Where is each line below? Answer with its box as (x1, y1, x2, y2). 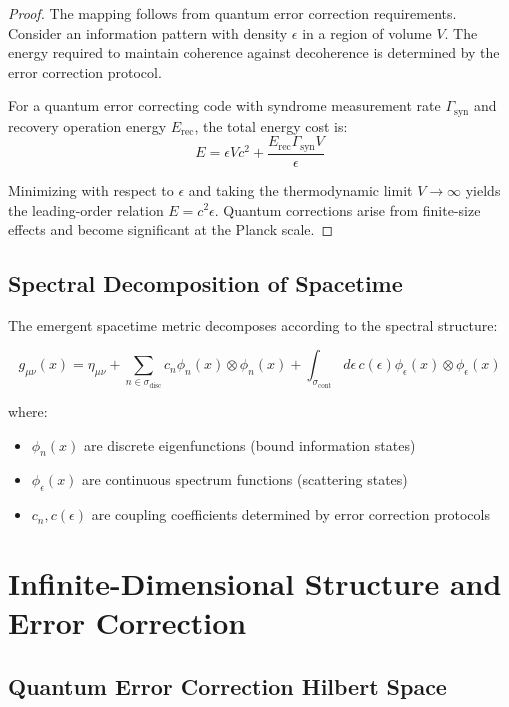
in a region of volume (302, 22, 432, 43)
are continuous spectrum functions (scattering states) (82, 469, 408, 490)
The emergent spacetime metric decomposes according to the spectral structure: (8, 314, 498, 335)
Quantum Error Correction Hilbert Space (8, 670, 447, 701)
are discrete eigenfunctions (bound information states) (83, 434, 416, 455)
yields (465, 179, 501, 200)
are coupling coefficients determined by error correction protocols (91, 504, 490, 525)
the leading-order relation (8, 199, 164, 220)
